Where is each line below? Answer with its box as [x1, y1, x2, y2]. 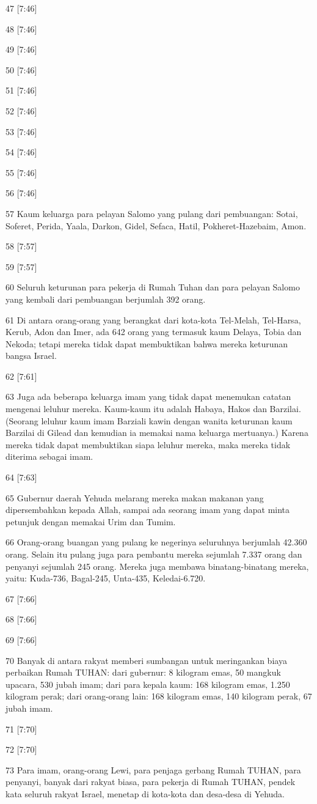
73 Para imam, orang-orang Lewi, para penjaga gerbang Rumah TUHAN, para [5, 763, 301, 776]
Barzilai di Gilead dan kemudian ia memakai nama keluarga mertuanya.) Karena [5, 426, 308, 439]
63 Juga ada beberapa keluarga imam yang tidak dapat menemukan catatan [5, 390, 291, 403]
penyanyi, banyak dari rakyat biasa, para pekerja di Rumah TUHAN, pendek [5, 775, 296, 788]
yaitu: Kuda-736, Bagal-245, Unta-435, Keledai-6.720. [5, 572, 206, 585]
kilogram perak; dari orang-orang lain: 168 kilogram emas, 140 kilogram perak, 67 [5, 690, 312, 703]
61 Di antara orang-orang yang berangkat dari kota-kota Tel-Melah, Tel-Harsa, [5, 313, 301, 326]
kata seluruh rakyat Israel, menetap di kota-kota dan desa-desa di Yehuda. [5, 787, 285, 800]
